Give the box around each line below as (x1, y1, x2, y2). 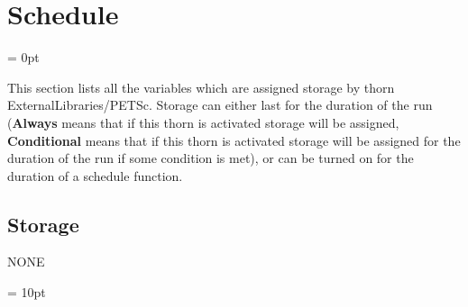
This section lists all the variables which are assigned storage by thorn (7, 77, 395, 96)
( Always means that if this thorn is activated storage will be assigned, (7, 113, 399, 131)
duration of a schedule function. (7, 166, 183, 185)
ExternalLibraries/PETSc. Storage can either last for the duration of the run (7, 95, 433, 114)
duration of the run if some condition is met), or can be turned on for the (7, 149, 414, 167)
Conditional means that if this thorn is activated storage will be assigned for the (7, 131, 461, 149)
